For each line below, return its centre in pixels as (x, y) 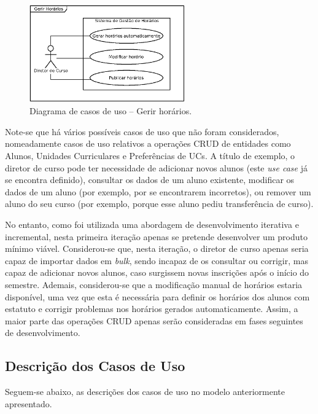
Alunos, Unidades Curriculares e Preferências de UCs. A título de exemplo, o (150, 156)
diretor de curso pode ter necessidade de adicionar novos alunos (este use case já (156, 167)
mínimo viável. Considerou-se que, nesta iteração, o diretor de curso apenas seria (157, 248)
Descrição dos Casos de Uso (95, 366)
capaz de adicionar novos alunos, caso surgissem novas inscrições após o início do (157, 272)
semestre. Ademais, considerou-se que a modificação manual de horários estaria (154, 284)
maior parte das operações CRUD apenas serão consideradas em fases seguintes (154, 320)
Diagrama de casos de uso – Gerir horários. (111, 111)
